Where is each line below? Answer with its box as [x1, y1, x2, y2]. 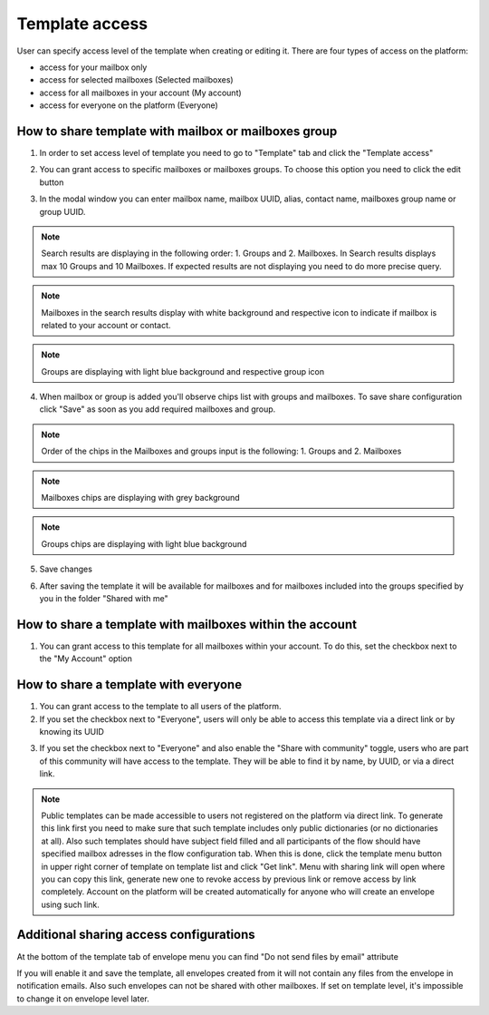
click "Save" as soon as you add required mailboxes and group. [39, 404, 276, 415]
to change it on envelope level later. [16, 993, 149, 1004]
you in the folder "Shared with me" [39, 593, 169, 603]
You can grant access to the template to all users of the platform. [39, 701, 282, 712]
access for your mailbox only [39, 62, 148, 73]
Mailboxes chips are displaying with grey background [41, 493, 240, 503]
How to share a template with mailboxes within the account [16, 617, 358, 632]
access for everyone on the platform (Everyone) [39, 100, 219, 111]
